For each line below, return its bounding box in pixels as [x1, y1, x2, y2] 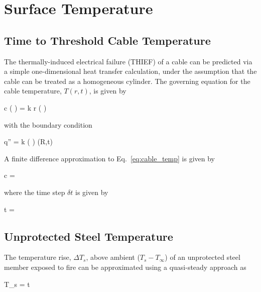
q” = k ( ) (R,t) [4, 136, 53, 147]
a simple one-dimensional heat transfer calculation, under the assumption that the [4, 66, 257, 76]
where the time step [4, 186, 65, 197]
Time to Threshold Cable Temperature [4, 32, 211, 48]
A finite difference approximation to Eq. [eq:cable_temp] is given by [4, 153, 215, 163]
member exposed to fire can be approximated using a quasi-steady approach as [4, 261, 246, 272]
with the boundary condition [4, 119, 92, 130]
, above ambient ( [86, 252, 140, 262]
